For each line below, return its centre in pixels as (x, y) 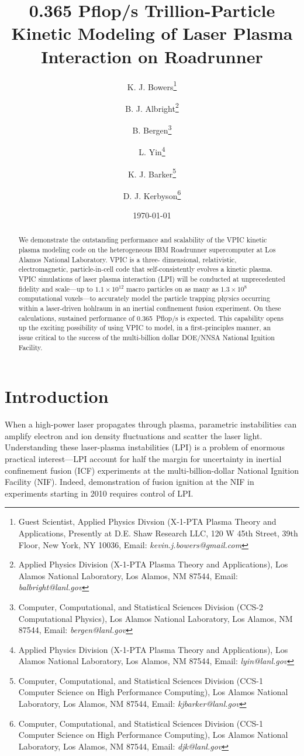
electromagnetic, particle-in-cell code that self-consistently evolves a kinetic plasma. (145, 269)
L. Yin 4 (152, 151)
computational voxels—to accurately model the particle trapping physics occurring (144, 298)
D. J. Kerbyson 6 (152, 194)
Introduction (57, 396)
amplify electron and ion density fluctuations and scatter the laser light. (134, 435)
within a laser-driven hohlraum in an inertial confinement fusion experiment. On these (150, 308)
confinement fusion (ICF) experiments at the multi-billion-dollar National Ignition (152, 470)
